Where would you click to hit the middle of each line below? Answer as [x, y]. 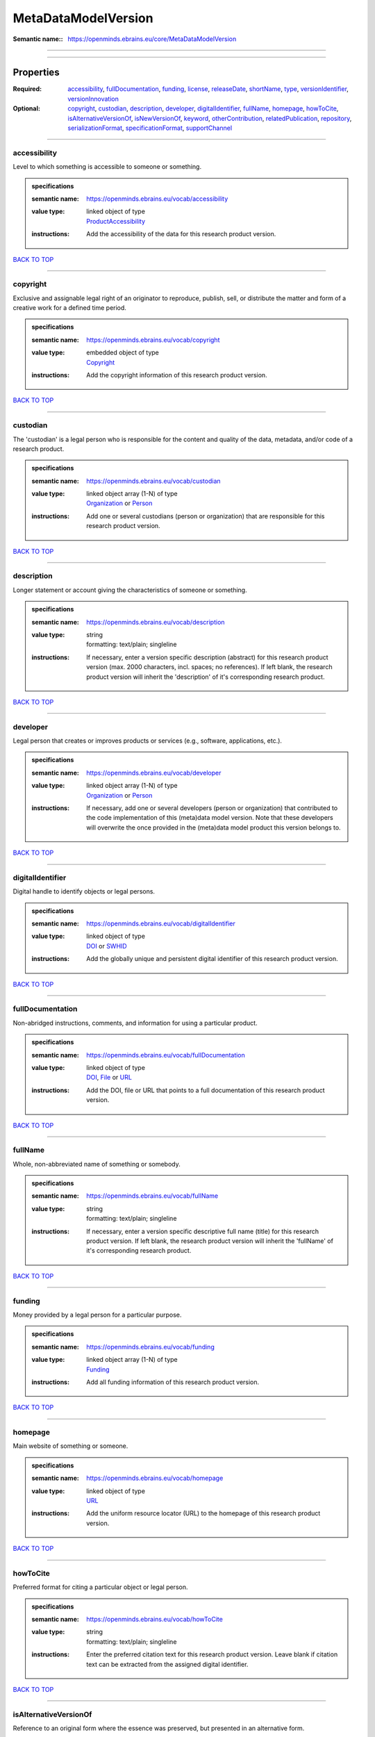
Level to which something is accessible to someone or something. [107, 167]
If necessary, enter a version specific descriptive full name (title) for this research [203, 1231]
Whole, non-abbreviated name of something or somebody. [97, 1164]
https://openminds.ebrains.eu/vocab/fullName [152, 1196]
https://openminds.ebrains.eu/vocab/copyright [153, 340]
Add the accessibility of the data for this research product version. [181, 234]
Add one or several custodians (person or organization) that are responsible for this [206, 516]
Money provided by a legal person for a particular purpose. [97, 1315]
